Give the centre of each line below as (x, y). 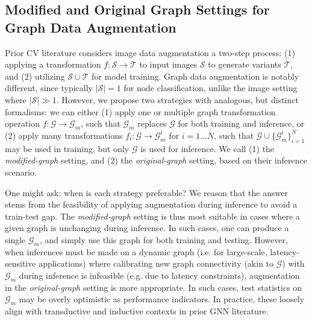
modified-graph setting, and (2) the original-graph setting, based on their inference (156, 160)
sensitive (20, 263)
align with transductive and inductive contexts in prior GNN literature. (137, 311)
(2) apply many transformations (64, 135)
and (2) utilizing (35, 76)
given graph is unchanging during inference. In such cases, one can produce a (147, 228)
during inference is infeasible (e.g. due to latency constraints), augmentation (159, 275)
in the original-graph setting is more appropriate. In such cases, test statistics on (154, 287)
